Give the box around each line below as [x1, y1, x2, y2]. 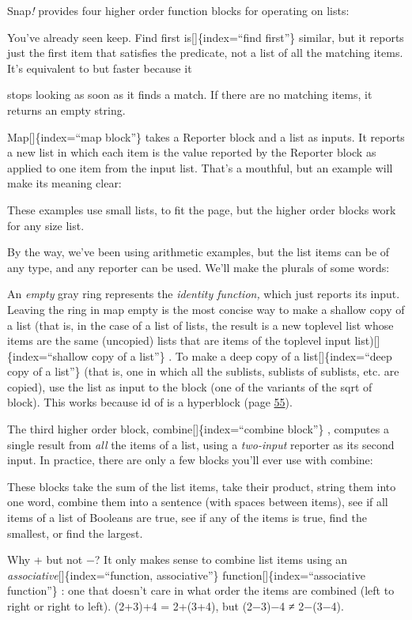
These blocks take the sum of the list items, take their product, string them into [7, 478, 396, 494]
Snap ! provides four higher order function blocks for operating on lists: [7, 2, 350, 18]
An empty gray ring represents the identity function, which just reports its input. [7, 285, 400, 302]
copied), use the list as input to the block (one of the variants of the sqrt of [7, 378, 372, 395]
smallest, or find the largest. [7, 524, 143, 541]
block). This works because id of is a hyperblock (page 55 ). [7, 394, 293, 410]
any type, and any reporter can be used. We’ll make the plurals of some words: [7, 259, 390, 275]
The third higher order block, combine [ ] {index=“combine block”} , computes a [7, 421, 389, 437]
